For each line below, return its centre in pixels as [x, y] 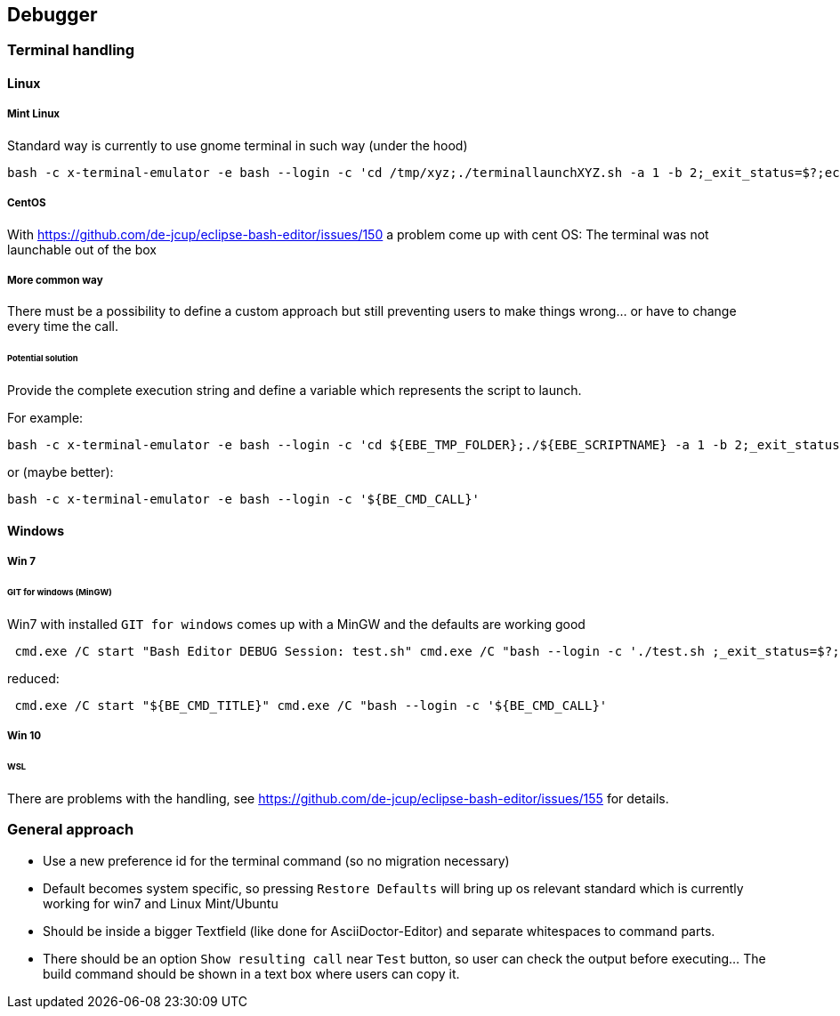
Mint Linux [34, 114]
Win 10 [24, 736]
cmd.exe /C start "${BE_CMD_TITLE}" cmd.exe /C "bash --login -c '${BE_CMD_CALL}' [311, 705]
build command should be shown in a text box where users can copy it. [251, 973]
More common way [55, 280]
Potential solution [43, 359]
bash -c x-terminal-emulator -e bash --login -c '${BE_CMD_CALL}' [244, 500]
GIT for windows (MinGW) [60, 592]
